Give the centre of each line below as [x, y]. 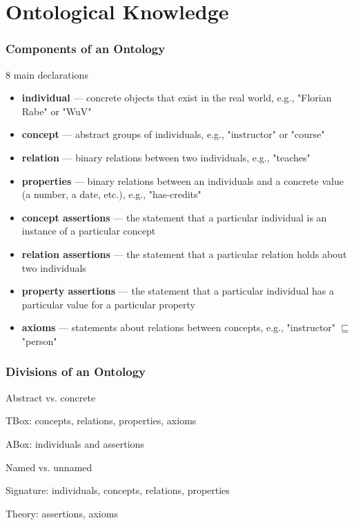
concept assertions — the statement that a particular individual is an [174, 217]
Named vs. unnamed [49, 467]
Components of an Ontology [86, 49]
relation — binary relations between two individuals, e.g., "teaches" [166, 157]
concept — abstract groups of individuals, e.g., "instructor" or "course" [173, 134]
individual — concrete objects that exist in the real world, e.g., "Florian [177, 98]
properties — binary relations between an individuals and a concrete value [183, 180]
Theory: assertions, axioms [62, 513]
